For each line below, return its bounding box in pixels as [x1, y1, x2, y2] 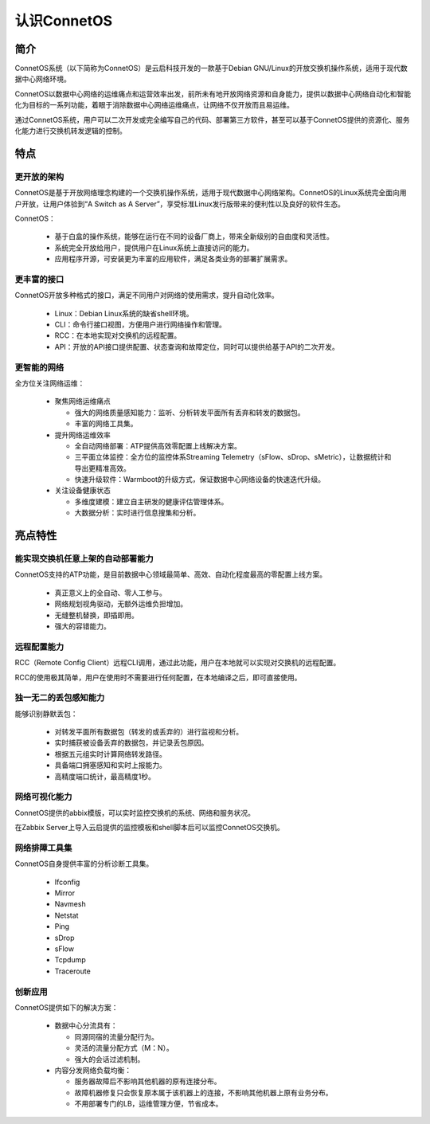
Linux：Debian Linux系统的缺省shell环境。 [54, 308, 193, 318]
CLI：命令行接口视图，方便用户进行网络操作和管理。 [54, 319, 226, 330]
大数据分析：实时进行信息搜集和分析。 [74, 508, 201, 518]
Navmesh [54, 899, 87, 909]
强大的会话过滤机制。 [74, 1054, 145, 1063]
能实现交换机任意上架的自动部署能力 [14, 554, 154, 565]
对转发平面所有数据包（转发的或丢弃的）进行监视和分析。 [54, 727, 243, 737]
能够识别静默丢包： [14, 709, 78, 719]
